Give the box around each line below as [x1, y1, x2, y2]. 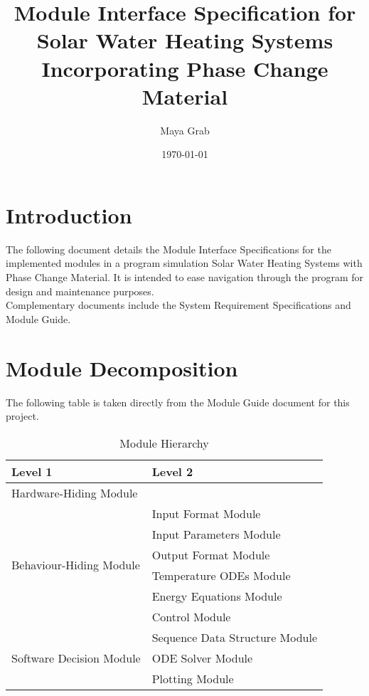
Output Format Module [151, 546, 270, 563]
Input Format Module [151, 505, 261, 522]
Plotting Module [151, 670, 234, 687]
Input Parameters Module [151, 525, 281, 542]
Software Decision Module [11, 649, 141, 666]
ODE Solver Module [151, 649, 253, 666]
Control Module [151, 608, 231, 625]
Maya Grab [160, 122, 210, 137]
